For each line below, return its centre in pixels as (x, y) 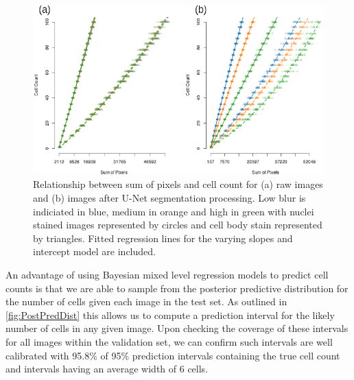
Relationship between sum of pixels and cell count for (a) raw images (178, 184)
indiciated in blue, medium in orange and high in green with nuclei (174, 211)
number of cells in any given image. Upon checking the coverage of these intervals (177, 328)
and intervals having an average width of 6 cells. (107, 369)
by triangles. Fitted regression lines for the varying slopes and (163, 238)
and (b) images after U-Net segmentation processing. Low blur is (169, 198)
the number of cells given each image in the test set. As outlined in (146, 301)
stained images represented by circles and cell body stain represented (178, 225)
